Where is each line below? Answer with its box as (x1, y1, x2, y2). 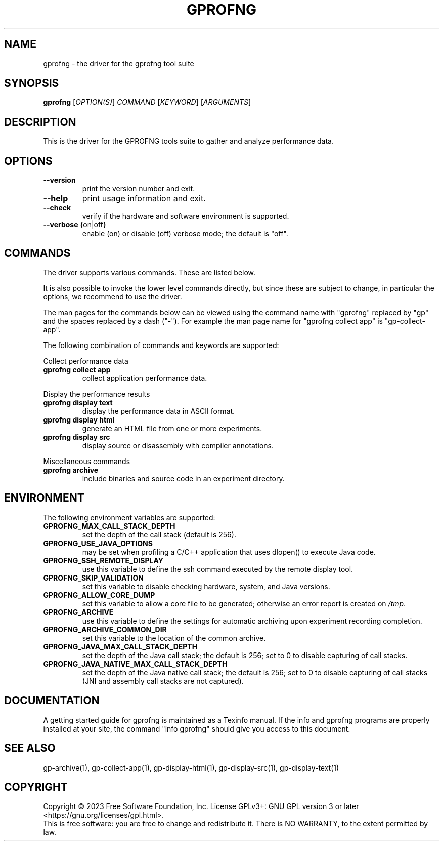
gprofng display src (43, 432, 110, 441)
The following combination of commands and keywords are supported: (43, 340, 279, 350)
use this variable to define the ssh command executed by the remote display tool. (82, 564, 353, 573)
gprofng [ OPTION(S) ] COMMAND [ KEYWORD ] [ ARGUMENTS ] (43, 98, 251, 107)
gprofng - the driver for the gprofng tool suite (43, 59, 194, 68)
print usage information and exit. (82, 193, 206, 204)
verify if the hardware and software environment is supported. (82, 212, 289, 221)
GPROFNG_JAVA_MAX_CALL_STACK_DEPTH (43, 642, 198, 651)
